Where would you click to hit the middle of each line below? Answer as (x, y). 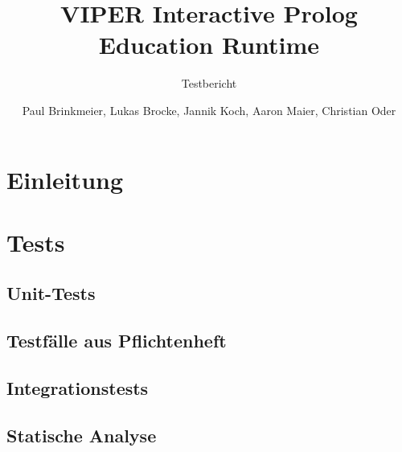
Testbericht (209, 83)
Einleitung (65, 179)
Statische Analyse (82, 435)
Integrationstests (78, 388)
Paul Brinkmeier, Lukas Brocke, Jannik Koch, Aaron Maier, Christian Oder (209, 110)
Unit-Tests (51, 293)
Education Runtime (209, 45)
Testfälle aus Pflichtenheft (117, 341)
